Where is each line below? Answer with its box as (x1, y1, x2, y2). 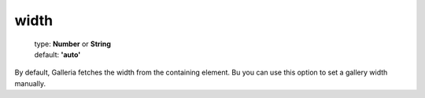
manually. (14, 78, 46, 88)
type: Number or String (34, 39, 112, 49)
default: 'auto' (34, 49, 81, 59)
